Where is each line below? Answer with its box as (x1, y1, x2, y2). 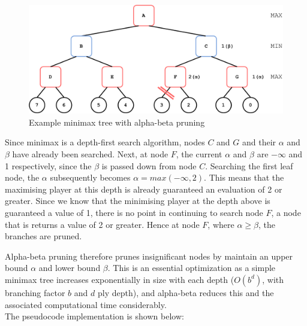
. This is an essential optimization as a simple (107, 261, 276, 274)
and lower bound (38, 261, 101, 274)
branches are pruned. (5, 230, 82, 242)
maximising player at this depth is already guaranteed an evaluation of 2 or (5, 182, 282, 195)
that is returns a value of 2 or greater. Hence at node (5, 218, 200, 230)
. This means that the (204, 171, 284, 184)
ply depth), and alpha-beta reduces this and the (97, 286, 274, 298)
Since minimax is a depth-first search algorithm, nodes (5, 136, 205, 148)
